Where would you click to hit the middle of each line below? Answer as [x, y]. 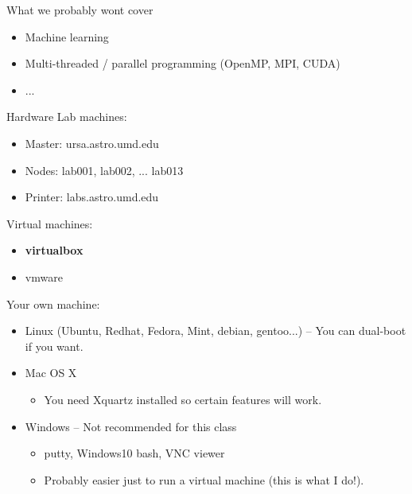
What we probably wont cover [80, 10]
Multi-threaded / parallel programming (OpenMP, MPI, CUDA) [183, 63]
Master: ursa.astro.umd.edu [92, 143]
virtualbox [54, 250]
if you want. [54, 346]
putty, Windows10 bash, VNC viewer [134, 453]
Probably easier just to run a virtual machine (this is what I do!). [204, 479]
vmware [44, 276]
